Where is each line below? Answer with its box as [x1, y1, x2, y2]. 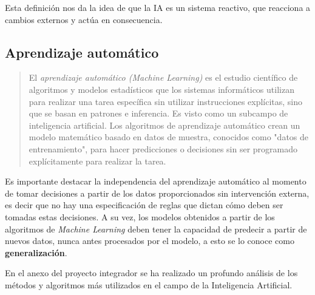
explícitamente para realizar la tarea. [29, 154, 166, 167]
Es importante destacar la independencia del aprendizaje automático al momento [5, 175, 307, 188]
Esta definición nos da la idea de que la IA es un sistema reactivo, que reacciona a [5, 1, 311, 13]
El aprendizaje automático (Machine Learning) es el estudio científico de [29, 71, 298, 84]
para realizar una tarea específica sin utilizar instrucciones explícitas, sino [29, 95, 303, 107]
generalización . [5, 246, 67, 259]
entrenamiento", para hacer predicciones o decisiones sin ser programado [29, 142, 297, 155]
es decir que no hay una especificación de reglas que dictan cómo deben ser [5, 198, 283, 211]
